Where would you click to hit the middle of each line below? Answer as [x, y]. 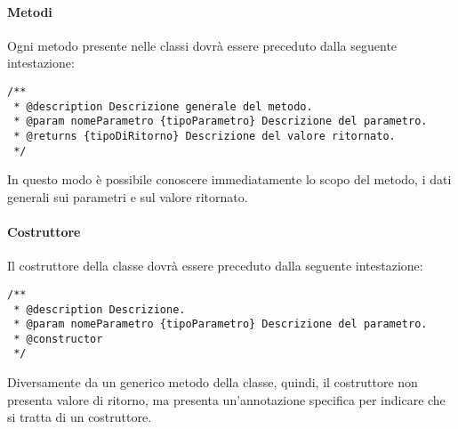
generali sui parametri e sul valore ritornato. [128, 196]
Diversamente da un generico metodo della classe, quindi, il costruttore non [213, 382]
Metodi [30, 11]
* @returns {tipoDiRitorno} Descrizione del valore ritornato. [205, 136]
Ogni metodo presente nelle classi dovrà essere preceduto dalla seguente [202, 45]
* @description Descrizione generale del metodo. [163, 106]
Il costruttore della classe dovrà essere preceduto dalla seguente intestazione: [215, 266]
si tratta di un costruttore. [80, 417]
